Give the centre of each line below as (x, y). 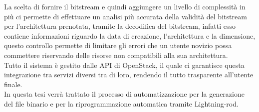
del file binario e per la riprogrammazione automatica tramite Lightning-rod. (121, 103)
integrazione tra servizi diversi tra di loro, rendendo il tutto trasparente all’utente (129, 75)
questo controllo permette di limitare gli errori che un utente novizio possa (118, 45)
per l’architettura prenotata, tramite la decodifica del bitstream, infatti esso (120, 26)
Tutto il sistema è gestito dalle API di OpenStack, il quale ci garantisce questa (124, 65)
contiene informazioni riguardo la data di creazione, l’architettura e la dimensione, (130, 35)
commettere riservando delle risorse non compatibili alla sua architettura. (116, 55)
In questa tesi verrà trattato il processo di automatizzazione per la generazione (124, 94)
